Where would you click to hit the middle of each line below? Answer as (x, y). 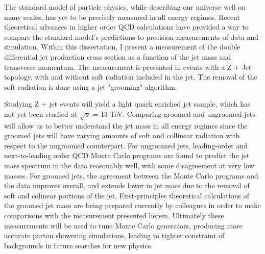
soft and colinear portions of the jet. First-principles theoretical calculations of (127, 195)
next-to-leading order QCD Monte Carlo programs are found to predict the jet (127, 155)
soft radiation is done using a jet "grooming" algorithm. (91, 86)
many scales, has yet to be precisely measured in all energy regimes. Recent (122, 17)
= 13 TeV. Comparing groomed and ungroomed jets (174, 113)
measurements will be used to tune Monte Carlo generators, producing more (123, 225)
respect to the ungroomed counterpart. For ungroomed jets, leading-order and (126, 145)
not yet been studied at (41, 113)
